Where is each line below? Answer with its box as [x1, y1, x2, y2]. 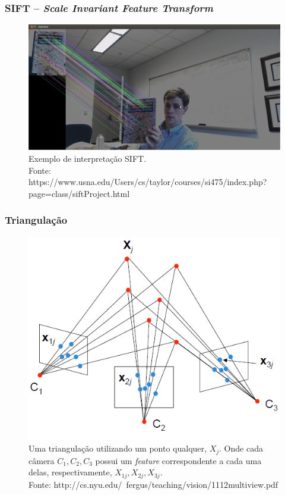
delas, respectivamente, [28, 466, 112, 478]
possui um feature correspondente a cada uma [95, 454, 262, 466]
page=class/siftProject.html [28, 187, 130, 199]
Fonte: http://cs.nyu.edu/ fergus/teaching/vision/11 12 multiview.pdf [28, 478, 278, 490]
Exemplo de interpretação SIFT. [28, 152, 147, 164]
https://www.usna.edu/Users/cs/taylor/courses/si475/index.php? [28, 176, 267, 188]
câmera [28, 454, 55, 466]
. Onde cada [219, 442, 263, 455]
